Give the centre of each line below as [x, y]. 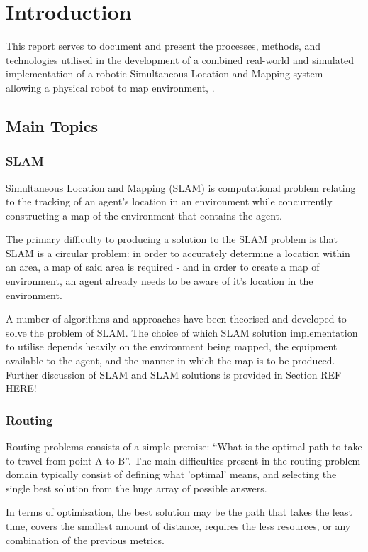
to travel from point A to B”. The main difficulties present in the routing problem [183, 460]
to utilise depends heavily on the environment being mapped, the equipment [172, 346]
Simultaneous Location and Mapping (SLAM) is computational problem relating [181, 187]
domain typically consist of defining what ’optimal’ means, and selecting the [171, 474]
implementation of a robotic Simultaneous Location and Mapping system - [168, 74]
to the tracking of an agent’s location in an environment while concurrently [169, 201]
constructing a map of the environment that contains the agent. [144, 215]
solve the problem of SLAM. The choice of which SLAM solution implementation [182, 332]
